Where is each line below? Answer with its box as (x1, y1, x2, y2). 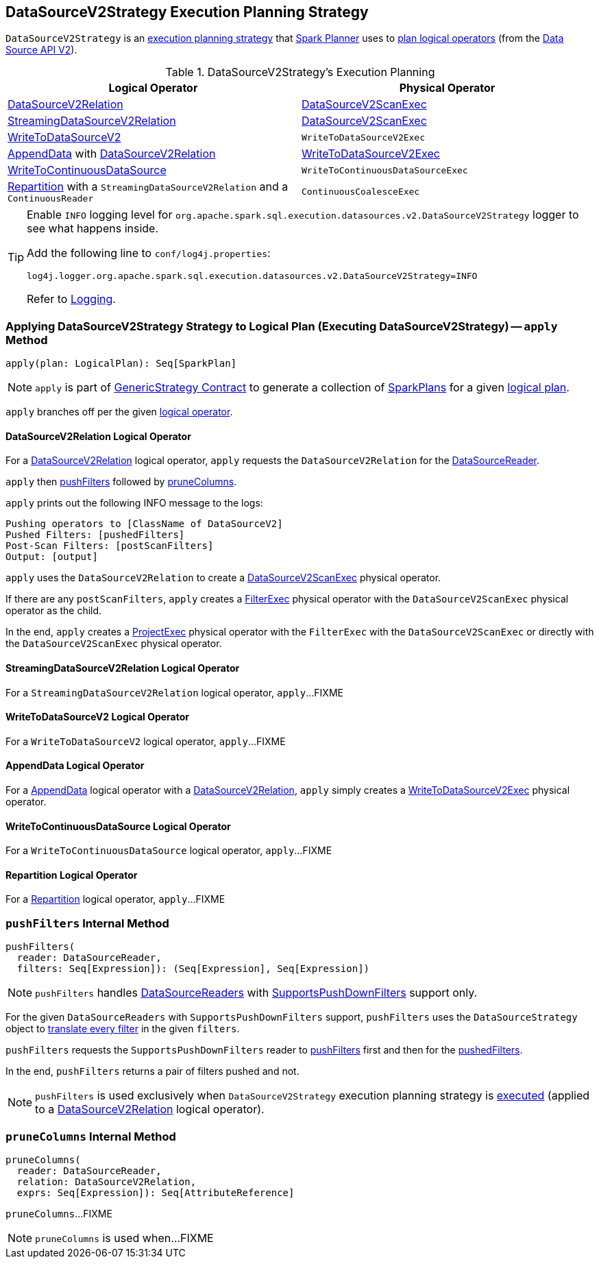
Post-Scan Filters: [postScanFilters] (5, 540, 214, 552)
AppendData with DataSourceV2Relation (8, 147, 216, 161)
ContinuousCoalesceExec (302, 186, 420, 197)
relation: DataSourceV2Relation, (16, 1176, 197, 1187)
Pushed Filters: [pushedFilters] (5, 529, 185, 541)
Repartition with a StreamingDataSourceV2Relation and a (8, 180, 289, 194)
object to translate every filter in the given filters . (5, 1023, 240, 1035)
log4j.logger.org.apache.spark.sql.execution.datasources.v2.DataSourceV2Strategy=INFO (27, 271, 478, 282)
